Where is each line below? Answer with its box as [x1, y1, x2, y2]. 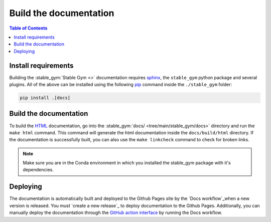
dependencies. [23, 167, 54, 173]
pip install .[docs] [20, 95, 70, 100]
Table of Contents [9, 25, 48, 31]
